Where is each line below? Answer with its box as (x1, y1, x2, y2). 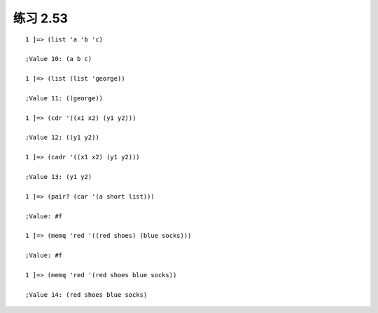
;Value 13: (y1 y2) (25, 173, 92, 181)
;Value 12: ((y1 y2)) (25, 133, 99, 142)
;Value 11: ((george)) (25, 94, 104, 102)
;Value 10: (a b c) (25, 55, 92, 63)
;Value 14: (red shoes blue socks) (25, 291, 148, 298)
